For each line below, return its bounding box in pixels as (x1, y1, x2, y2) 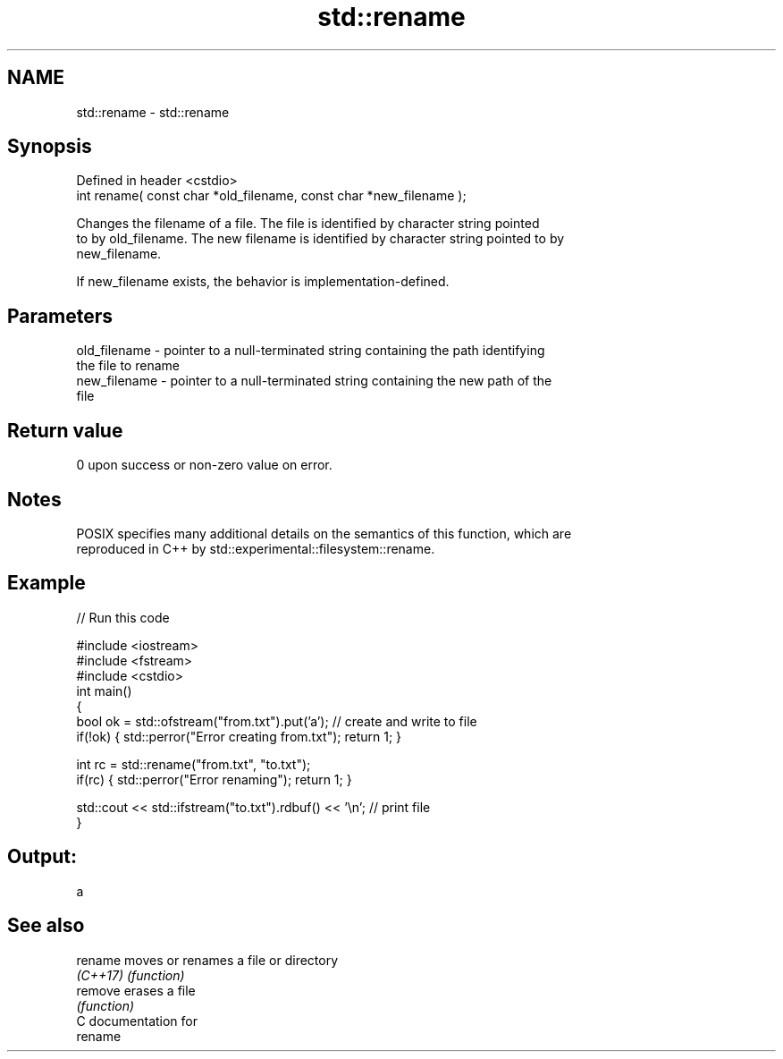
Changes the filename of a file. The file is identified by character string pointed (76, 216, 540, 232)
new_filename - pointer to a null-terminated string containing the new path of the (76, 373, 552, 389)
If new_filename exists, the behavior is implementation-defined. (76, 274, 450, 290)
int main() (76, 682, 132, 699)
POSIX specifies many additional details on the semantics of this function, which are (76, 525, 572, 541)
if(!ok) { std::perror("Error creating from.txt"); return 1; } (76, 728, 402, 744)
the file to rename (76, 358, 180, 374)
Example (7, 572, 86, 595)
